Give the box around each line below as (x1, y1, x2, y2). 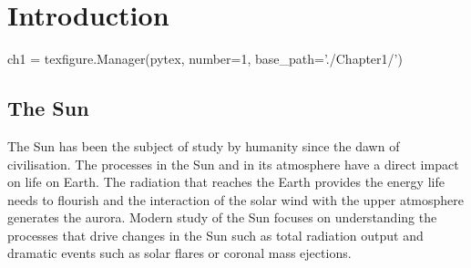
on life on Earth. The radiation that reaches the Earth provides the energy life (7, 172, 445, 191)
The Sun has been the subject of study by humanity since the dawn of (7, 136, 400, 155)
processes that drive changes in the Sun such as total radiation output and (7, 225, 424, 244)
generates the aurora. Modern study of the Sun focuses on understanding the (7, 208, 437, 227)
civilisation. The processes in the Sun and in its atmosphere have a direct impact (7, 154, 459, 173)
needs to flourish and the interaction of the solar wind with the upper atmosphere (7, 190, 465, 209)
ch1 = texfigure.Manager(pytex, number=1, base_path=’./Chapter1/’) (7, 49, 403, 68)
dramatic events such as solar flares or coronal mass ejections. (7, 243, 352, 263)
